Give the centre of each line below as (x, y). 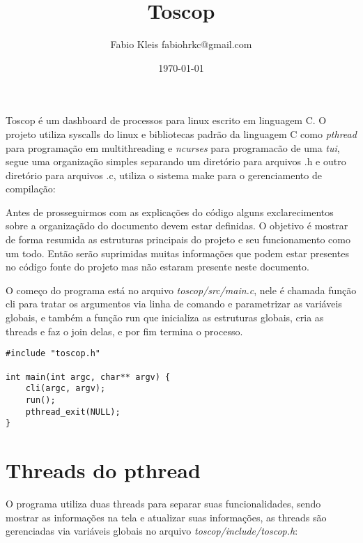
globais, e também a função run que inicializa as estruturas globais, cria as (165, 318)
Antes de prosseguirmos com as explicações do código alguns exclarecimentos (170, 212)
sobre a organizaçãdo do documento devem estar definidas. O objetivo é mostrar (177, 225)
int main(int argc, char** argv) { (88, 377)
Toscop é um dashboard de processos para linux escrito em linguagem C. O (166, 120)
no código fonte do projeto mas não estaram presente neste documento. (157, 267)
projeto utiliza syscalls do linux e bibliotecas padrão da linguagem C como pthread (181, 133)
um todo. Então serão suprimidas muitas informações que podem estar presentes (177, 253)
